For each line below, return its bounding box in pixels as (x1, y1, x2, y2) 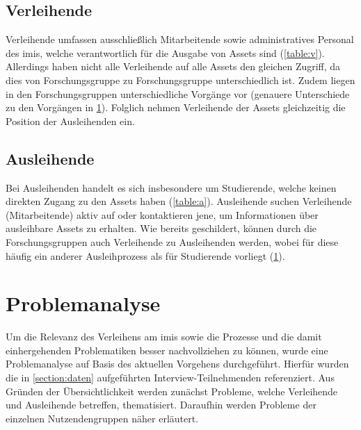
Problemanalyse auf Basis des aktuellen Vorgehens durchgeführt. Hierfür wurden (6, 356, 349, 371)
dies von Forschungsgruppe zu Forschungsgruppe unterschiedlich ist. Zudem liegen (6, 72, 355, 87)
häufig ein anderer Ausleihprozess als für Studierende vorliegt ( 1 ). (6, 248, 285, 263)
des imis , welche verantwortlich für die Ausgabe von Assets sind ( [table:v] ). (6, 45, 325, 60)
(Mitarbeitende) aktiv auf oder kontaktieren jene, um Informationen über (6, 207, 319, 222)
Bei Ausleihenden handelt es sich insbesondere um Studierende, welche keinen (6, 180, 337, 195)
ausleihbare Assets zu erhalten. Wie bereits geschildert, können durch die (6, 221, 317, 235)
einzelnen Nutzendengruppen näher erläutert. (6, 411, 199, 425)
